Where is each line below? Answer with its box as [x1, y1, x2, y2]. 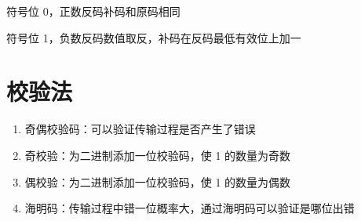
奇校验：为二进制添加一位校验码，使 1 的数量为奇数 [24, 147, 291, 163]
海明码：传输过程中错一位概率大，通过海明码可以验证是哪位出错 [24, 200, 355, 216]
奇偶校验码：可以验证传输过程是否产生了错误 [24, 121, 256, 137]
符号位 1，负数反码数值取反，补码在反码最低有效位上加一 [6, 29, 301, 45]
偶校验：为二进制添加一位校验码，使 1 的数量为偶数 [24, 173, 291, 190]
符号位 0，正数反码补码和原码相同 [6, 3, 180, 19]
